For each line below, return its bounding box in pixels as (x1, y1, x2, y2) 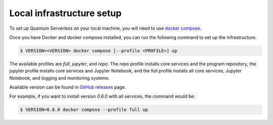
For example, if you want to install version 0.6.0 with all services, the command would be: (9, 93, 196, 99)
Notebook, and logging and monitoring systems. (9, 75, 110, 81)
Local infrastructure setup (9, 8, 122, 19)
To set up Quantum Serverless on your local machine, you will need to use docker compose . (9, 25, 202, 31)
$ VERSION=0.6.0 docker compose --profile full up (20, 107, 149, 113)
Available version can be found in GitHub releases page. (9, 84, 126, 90)
